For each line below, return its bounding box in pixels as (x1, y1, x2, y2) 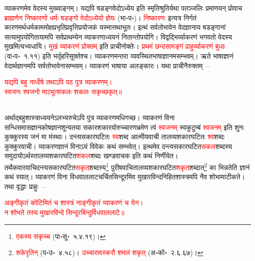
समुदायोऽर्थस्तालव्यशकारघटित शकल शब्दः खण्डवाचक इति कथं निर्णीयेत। (4, 151, 178, 161)
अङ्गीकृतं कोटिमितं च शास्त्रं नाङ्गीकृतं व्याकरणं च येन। (4, 197, 143, 208)
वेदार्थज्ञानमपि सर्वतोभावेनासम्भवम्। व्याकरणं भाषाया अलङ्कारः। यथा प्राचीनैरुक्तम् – (4, 60, 209, 70)
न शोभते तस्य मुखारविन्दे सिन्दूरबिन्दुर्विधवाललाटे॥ (4, 207, 124, 217)
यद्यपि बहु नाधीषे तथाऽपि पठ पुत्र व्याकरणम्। (4, 77, 113, 87)
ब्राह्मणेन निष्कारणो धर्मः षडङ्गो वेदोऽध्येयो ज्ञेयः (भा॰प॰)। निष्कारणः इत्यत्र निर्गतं (4, 12, 197, 22)
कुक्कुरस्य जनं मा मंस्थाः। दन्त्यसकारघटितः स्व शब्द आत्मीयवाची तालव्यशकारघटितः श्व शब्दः (4, 131, 225, 142)
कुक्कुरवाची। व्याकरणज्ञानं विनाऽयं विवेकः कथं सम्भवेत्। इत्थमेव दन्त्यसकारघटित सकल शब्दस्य (4, 141, 232, 151)
